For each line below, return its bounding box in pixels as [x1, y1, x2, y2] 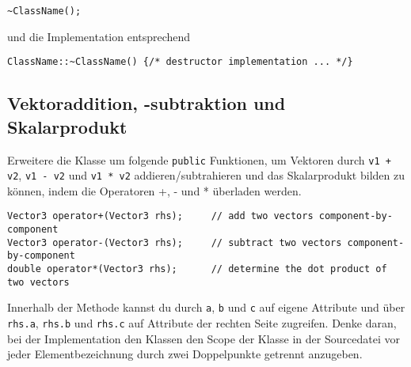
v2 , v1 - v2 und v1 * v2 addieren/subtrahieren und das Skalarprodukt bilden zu [7, 167, 405, 183]
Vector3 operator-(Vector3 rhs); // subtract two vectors [7, 236, 342, 248]
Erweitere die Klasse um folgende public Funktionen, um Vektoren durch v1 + [7, 151, 391, 168]
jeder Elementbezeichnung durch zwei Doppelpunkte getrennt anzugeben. [7, 346, 363, 362]
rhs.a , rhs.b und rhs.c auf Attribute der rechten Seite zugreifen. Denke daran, [7, 315, 397, 331]
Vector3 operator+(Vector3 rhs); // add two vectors [7, 210, 314, 222]
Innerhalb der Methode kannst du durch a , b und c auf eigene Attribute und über [7, 299, 405, 316]
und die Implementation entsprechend [7, 28, 191, 44]
